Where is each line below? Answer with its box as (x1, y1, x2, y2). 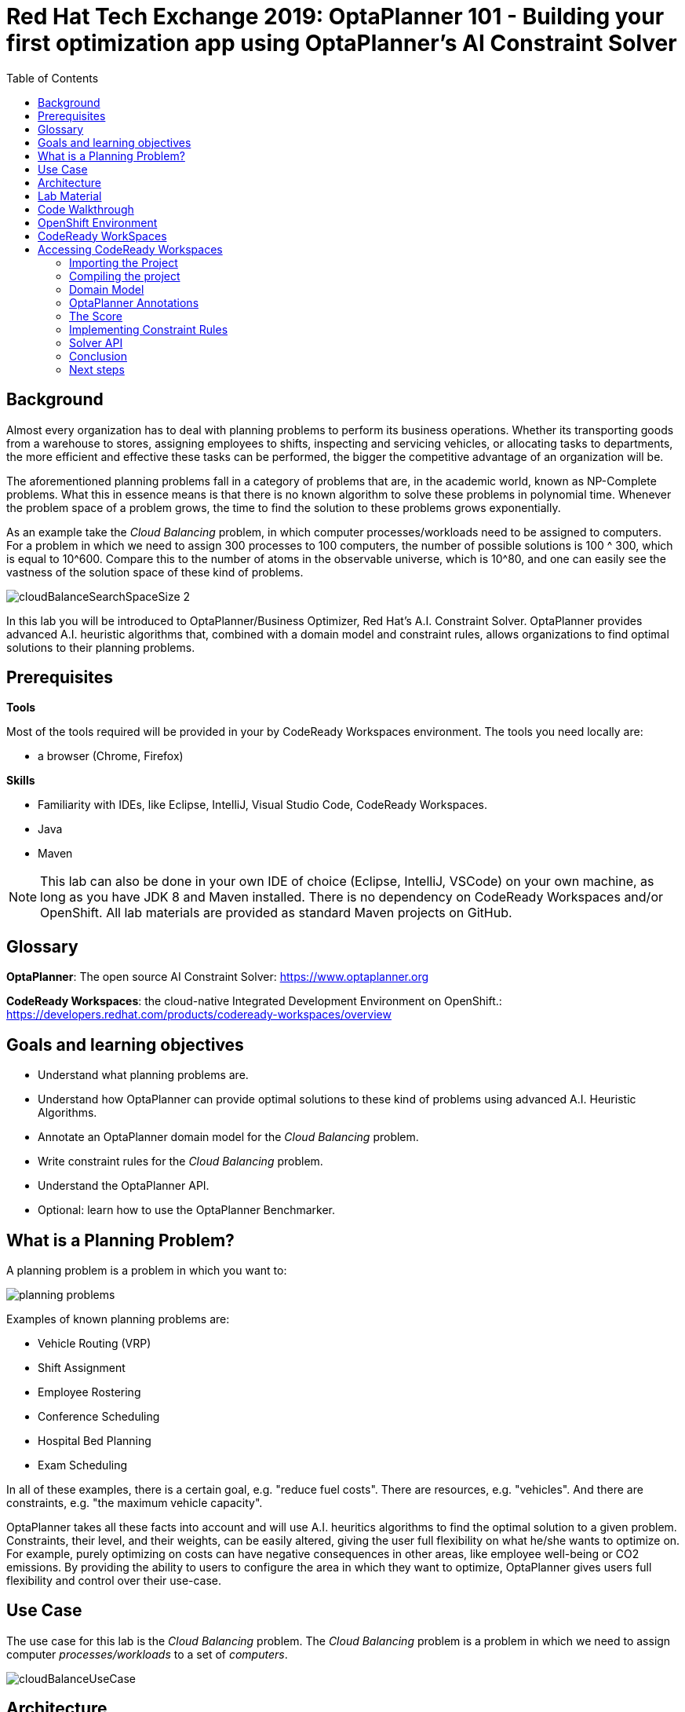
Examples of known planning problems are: (6, 1311, 230, 1326)
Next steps (69, 362, 125, 376)
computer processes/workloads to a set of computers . (6, 1647, 288, 1661)
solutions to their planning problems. (6, 640, 195, 654)
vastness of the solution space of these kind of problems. (6, 565, 304, 579)
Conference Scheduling (38, 1409, 160, 1423)
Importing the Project (69, 255, 178, 269)
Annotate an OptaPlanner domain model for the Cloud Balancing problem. (38, 1130, 419, 1144)
